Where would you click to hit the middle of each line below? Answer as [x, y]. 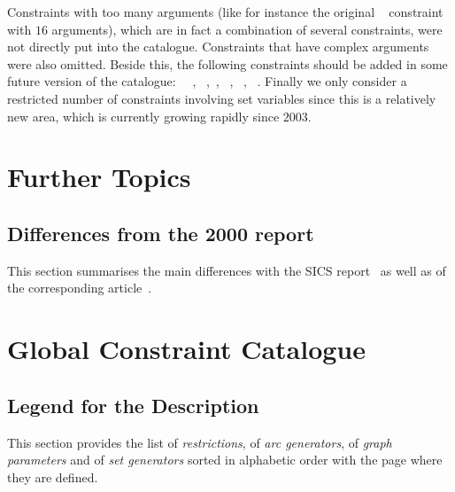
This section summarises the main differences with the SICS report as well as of [227, 270]
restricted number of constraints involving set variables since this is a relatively [222, 98]
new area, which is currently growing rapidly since [143, 116]
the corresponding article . [80, 288]
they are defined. [53, 476]
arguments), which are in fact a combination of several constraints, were [247, 29]
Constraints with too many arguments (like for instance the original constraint [225, 12]
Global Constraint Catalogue [186, 349]
